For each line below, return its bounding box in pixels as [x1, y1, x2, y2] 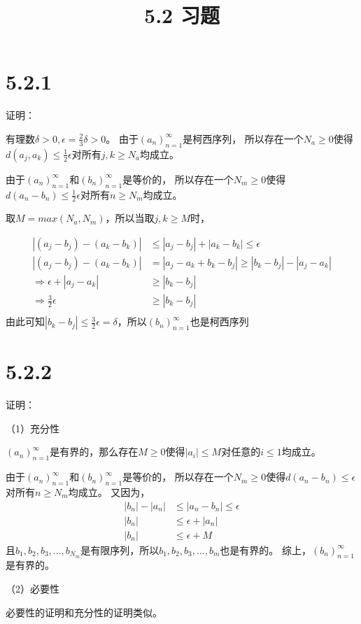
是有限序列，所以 [80, 542, 160, 557]
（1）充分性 [6, 420, 59, 435]
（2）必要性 [6, 581, 59, 596]
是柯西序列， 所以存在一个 [183, 131, 304, 146]
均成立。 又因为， [68, 484, 150, 499]
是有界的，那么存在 [50, 444, 139, 459]
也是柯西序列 [190, 314, 249, 329]
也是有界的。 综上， [220, 542, 311, 557]
